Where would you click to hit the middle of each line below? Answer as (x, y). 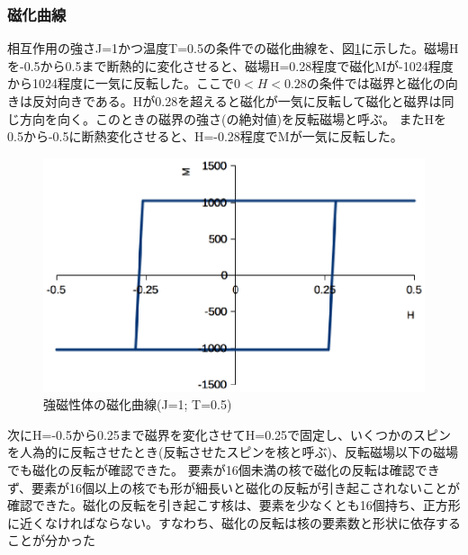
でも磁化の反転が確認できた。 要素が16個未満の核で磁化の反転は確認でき (224, 469)
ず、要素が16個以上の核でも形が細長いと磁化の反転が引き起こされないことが (234, 487)
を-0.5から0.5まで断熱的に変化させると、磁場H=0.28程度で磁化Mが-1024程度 (230, 65)
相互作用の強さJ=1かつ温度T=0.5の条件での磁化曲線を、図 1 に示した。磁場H (233, 48)
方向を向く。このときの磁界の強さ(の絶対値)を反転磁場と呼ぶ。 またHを (233, 118)
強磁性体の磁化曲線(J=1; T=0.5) (138, 404)
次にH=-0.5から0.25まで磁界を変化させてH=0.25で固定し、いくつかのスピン (229, 434)
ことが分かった (51, 540)
